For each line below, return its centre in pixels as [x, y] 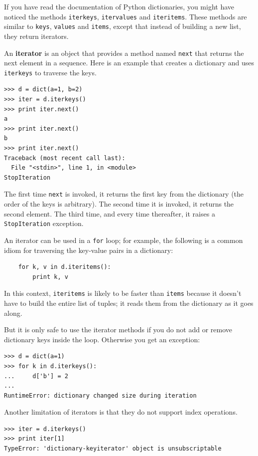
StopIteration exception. [44, 223]
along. [13, 313]
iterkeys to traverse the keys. [50, 72]
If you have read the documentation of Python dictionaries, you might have [119, 6]
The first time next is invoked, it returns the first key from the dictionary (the [124, 194]
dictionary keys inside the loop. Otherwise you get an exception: [102, 339]
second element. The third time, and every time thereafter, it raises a [110, 213]
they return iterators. [36, 36]
